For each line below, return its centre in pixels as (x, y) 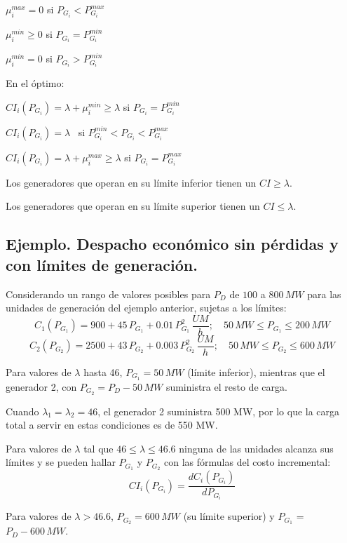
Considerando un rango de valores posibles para (108, 294)
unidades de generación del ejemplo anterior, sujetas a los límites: (146, 308)
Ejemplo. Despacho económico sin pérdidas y (172, 244)
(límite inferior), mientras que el (256, 371)
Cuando (22, 411)
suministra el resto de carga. (226, 386)
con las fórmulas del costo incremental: (247, 462)
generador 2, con (41, 386)
